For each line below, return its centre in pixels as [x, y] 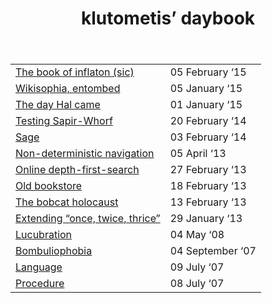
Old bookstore [49, 186]
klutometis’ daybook [168, 18]
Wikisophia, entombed [68, 89]
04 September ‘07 [213, 251]
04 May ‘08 [197, 235]
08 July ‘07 [197, 284]
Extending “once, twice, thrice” [88, 219]
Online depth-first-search [77, 170]
